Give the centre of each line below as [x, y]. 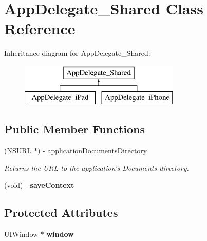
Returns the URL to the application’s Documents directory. [97, 167]
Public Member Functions [74, 129]
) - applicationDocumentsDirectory [92, 150]
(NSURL [18, 150]
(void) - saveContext [39, 185]
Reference [40, 28]
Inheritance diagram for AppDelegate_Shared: [77, 53]
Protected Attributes [61, 213]
